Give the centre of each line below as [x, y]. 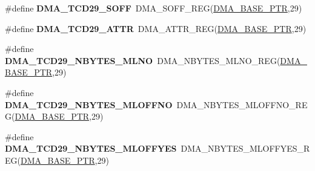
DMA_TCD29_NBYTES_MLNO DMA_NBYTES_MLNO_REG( [143, 60]
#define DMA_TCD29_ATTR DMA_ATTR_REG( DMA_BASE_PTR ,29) [156, 28]
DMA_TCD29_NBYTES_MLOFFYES [91, 148]
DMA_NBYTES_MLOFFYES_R [245, 148]
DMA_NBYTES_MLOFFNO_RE [242, 104]
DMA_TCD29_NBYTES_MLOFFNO [89, 104]
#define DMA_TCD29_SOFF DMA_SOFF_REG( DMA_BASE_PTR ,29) [154, 8]
